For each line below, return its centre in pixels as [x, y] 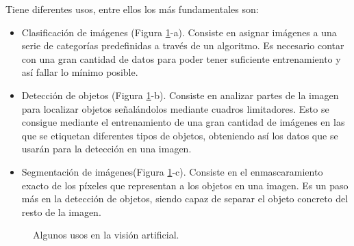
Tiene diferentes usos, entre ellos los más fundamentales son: [132, 9]
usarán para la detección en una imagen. [106, 149]
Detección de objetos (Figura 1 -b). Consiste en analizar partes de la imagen [180, 95]
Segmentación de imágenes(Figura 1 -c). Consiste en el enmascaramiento [172, 171]
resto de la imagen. [61, 211]
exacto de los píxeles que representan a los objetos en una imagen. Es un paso [185, 185]
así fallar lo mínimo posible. [80, 72]
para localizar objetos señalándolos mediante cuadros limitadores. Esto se [175, 108]
